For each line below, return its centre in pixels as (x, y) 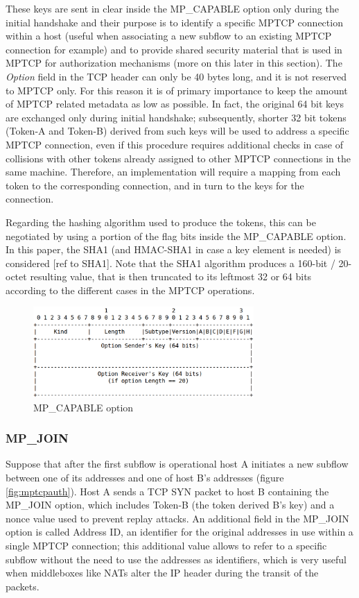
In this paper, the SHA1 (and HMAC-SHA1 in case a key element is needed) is (174, 249)
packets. (23, 586)
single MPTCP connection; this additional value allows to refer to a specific (166, 545)
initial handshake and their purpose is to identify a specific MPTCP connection (174, 22)
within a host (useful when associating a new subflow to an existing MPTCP (169, 36)
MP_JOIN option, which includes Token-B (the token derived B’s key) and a (170, 505)
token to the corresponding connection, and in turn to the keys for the (155, 185)
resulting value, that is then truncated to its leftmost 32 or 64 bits (171, 276)
